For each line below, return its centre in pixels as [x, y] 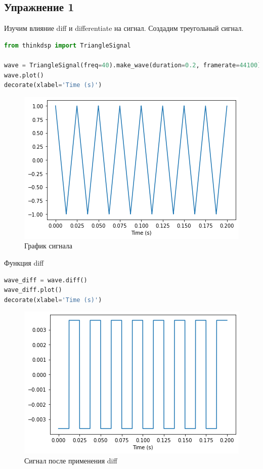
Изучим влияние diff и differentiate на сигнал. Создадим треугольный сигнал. [124, 28]
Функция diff [24, 262]
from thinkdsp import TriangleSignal [68, 45]
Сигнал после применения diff [71, 460]
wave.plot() [24, 75]
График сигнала [48, 246]
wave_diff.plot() [33, 290]
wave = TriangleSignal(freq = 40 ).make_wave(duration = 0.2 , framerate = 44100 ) [133, 65]
